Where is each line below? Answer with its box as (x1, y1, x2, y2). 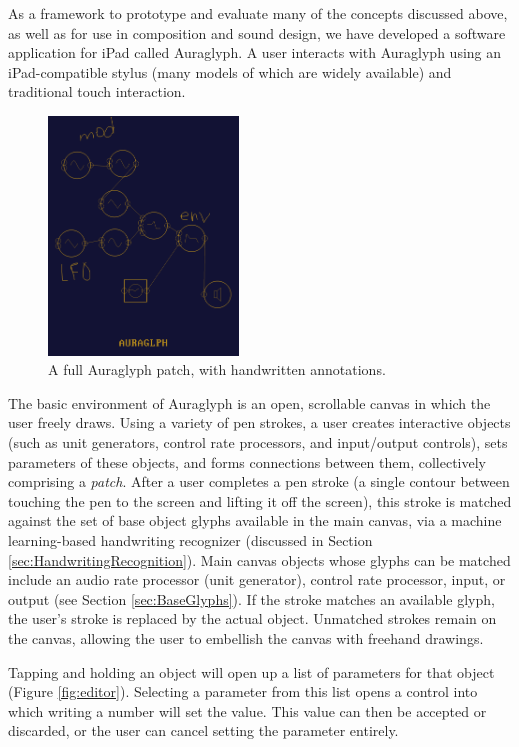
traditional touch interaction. (8, 81, 186, 102)
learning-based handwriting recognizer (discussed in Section (8, 530, 373, 551)
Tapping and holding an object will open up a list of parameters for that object (8, 661, 495, 682)
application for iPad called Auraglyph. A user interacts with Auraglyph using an (8, 42, 502, 63)
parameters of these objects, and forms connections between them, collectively (8, 451, 487, 472)
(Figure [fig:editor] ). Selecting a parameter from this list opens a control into (8, 681, 478, 702)
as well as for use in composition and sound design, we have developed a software (8, 22, 506, 43)
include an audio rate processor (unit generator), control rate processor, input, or (8, 569, 506, 590)
